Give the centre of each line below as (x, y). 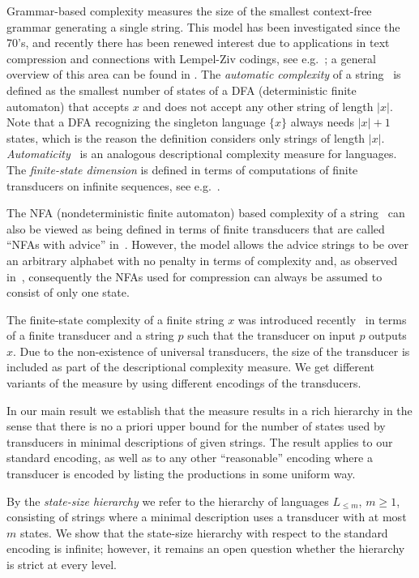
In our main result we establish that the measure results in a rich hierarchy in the (209, 410)
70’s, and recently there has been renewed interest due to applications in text (198, 43)
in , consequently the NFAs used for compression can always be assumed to (195, 276)
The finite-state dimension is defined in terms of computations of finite (182, 169)
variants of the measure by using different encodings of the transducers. (184, 383)
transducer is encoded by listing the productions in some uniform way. (181, 474)
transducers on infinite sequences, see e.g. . (113, 185)
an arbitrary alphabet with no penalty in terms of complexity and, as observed (202, 260)
